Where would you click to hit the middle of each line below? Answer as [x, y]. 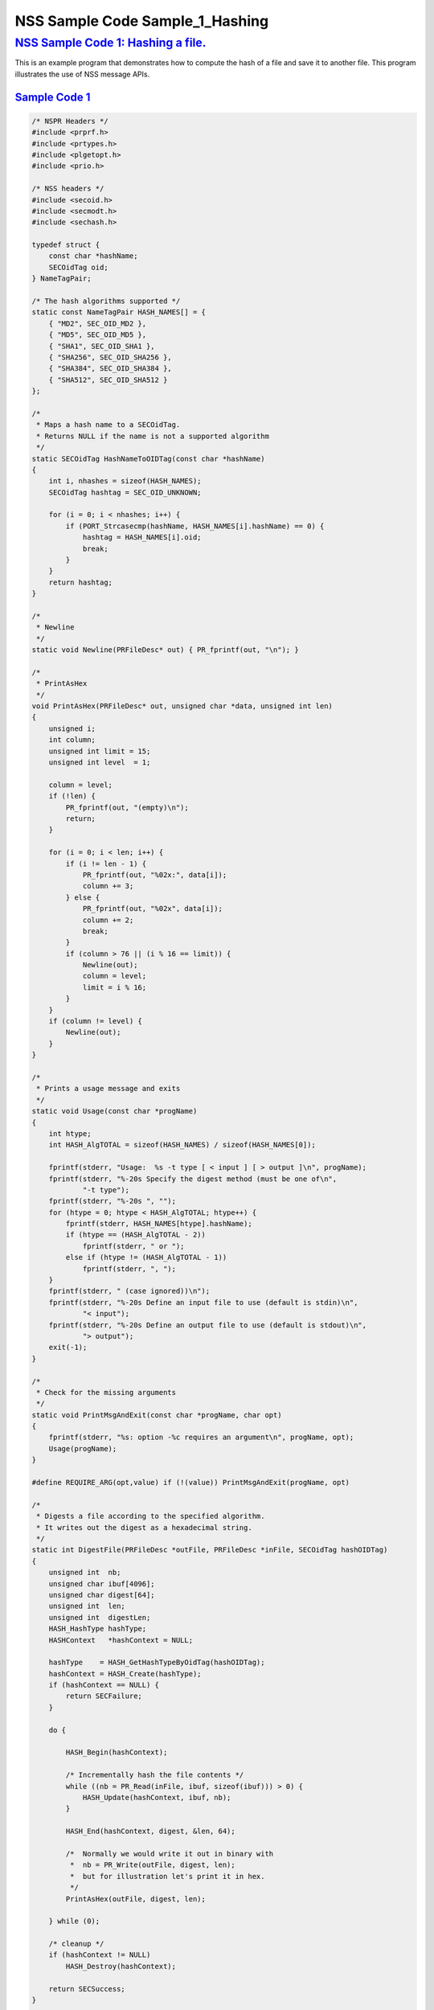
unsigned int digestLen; [100, 1617]
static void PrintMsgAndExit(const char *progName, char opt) [157, 1415]
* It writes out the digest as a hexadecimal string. [144, 1527]
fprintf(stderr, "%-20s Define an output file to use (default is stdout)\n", [208, 1325]
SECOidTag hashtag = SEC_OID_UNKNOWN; [125, 492]
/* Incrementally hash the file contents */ [155, 1775]
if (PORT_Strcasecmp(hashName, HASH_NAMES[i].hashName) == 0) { [195, 526]
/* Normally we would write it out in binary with [170, 1854]
